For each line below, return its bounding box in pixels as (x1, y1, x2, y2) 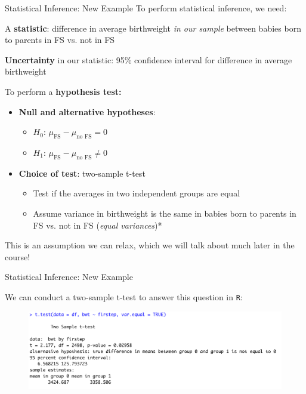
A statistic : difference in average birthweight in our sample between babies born (5, 21, 301, 34)
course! (5, 250, 30, 263)
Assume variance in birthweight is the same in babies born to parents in (33, 207, 296, 219)
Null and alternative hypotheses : (18, 105, 156, 118)
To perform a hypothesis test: (5, 85, 122, 97)
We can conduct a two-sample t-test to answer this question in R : (5, 290, 243, 303)
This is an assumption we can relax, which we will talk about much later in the (5, 239, 295, 251)
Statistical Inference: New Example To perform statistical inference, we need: (5, 2, 287, 14)
